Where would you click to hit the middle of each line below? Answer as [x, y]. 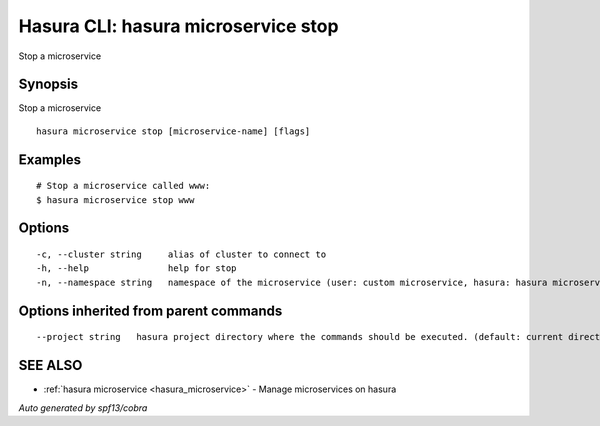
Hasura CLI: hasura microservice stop [178, 26]
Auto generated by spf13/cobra [83, 407]
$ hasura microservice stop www [115, 199]
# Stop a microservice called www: [123, 186]
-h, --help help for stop [136, 268]
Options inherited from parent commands [150, 310]
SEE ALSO [50, 365]
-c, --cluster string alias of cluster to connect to [181, 254]
